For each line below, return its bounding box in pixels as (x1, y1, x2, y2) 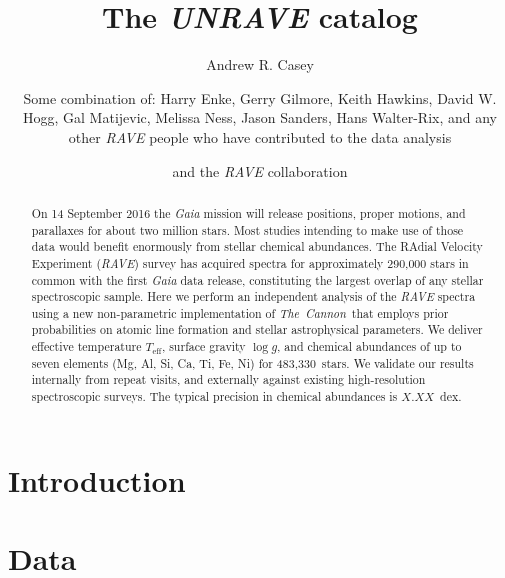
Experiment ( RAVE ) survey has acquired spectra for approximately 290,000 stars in (31, 254, 469, 271)
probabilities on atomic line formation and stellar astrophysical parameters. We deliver (31, 321, 483, 338)
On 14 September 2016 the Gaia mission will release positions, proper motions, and (31, 204, 466, 221)
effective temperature (31, 338, 142, 355)
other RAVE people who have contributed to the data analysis (68, 126, 452, 147)
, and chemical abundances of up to (277, 338, 462, 355)
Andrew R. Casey (206, 54, 314, 75)
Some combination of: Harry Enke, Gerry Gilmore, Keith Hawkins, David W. (23, 87, 497, 108)
